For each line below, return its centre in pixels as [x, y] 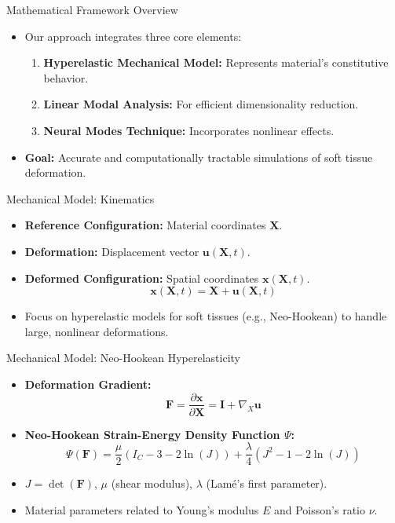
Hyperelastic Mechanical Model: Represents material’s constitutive [216, 62]
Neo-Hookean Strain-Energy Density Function [152, 434]
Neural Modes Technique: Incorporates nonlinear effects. [189, 130]
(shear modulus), [152, 483]
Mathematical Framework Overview [92, 9]
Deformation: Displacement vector [112, 251]
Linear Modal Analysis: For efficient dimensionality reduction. [201, 104]
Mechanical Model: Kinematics [80, 198]
